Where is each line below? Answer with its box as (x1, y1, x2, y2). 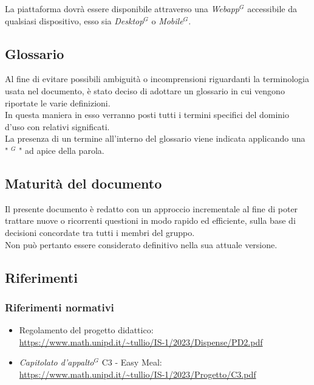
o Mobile (151, 14, 183, 27)
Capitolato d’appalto (19, 356, 94, 369)
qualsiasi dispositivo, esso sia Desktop (5, 14, 144, 27)
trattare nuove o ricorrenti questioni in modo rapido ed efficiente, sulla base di (5, 214, 296, 227)
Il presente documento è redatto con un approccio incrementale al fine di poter (5, 202, 298, 215)
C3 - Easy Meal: (101, 356, 162, 369)
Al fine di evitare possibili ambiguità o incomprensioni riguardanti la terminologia (5, 72, 309, 85)
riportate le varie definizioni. (5, 96, 111, 109)
